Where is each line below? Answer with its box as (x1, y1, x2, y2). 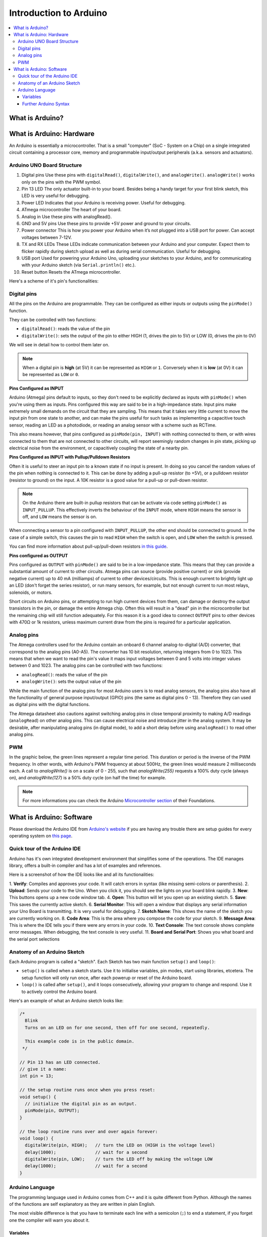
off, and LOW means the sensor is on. (22, 514, 97, 520)
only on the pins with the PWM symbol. (21, 179, 101, 185)
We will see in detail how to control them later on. (9, 342, 110, 348)
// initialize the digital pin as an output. (25, 1101, 137, 1106)
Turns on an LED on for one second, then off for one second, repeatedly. (25, 1025, 210, 1030)
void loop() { (19, 1136, 54, 1141)
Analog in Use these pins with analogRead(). (21, 213, 112, 220)
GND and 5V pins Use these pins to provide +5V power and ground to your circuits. (21, 221, 191, 227)
